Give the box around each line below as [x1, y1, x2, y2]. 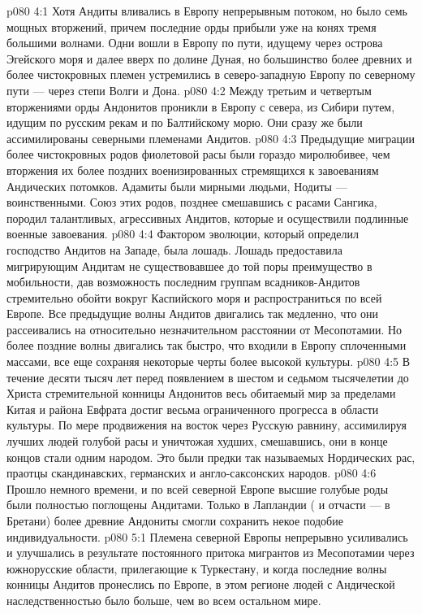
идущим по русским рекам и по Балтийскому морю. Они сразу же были [6, 114, 363, 131]
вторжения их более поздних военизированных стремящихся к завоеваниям [6, 161, 379, 178]
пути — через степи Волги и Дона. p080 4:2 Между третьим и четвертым [6, 81, 372, 98]
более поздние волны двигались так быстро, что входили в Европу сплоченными [6, 337, 407, 354]
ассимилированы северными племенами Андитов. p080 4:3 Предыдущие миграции [6, 129, 415, 146]
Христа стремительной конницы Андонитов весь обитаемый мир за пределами [6, 385, 396, 402]
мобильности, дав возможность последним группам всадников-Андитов [6, 273, 360, 290]
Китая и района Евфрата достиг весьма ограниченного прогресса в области [6, 400, 379, 417]
